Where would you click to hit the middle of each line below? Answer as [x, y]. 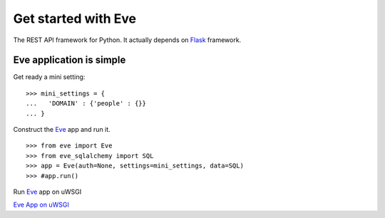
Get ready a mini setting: [49, 77]
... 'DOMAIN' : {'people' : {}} [86, 104]
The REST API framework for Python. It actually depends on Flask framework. [127, 40]
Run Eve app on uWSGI [47, 192]
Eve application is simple [70, 60]
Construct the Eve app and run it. [62, 130]
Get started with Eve [75, 19]
